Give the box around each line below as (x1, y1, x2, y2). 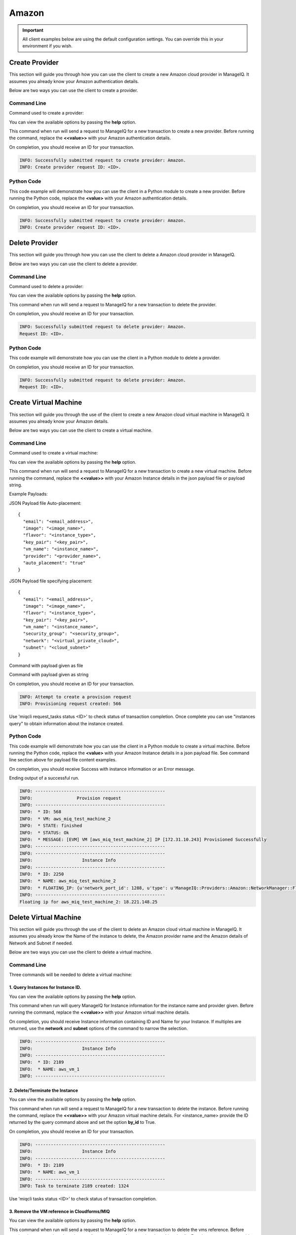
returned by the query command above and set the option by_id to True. (9, 1119, 156, 1125)
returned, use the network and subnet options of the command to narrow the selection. (9, 1026, 188, 1031)
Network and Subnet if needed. (9, 940, 74, 946)
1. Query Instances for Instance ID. (9, 985, 81, 990)
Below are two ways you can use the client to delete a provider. (9, 261, 138, 267)
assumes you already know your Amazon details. (9, 418, 109, 424)
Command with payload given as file (9, 662, 83, 669)
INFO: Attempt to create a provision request (19, 694, 132, 700)
